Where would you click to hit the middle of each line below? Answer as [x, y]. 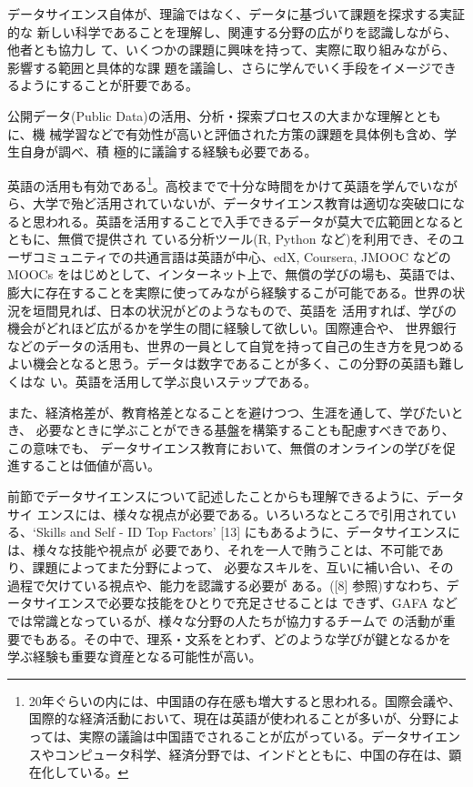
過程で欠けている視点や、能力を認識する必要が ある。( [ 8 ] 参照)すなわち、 [227, 585]
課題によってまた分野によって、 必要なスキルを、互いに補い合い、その [243, 567]
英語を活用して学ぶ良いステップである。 [196, 381]
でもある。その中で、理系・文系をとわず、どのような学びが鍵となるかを [236, 638]
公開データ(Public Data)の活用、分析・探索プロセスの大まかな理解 [205, 115]
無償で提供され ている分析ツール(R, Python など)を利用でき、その [255, 239]
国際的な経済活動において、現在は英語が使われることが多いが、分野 [231, 718]
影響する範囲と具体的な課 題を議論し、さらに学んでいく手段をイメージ [219, 67]
